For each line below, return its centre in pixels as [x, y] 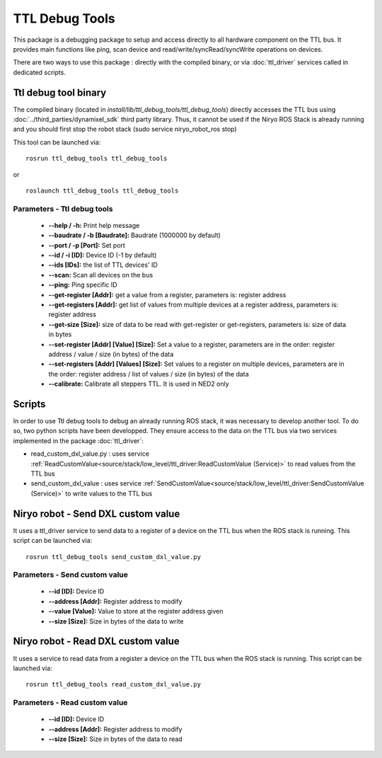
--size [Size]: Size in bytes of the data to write [116, 621]
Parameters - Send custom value [71, 575]
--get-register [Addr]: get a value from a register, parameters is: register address [167, 294]
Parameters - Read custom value [70, 703]
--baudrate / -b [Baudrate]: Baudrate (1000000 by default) [134, 235]
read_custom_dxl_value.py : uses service [90, 454]
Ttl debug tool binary [60, 92]
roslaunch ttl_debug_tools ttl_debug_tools [102, 190]
